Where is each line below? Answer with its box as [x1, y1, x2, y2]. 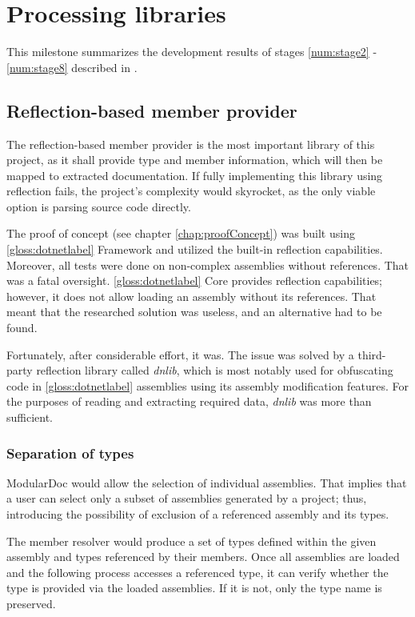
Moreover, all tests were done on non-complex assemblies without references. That [6, 256, 409, 273]
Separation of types [6, 443, 134, 463]
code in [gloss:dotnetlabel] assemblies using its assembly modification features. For [6, 377, 409, 394]
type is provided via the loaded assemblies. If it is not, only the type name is [6, 579, 382, 596]
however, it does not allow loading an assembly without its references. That [6, 287, 377, 304]
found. [6, 319, 38, 336]
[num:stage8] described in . [6, 58, 138, 75]
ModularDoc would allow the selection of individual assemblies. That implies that [6, 474, 407, 491]
